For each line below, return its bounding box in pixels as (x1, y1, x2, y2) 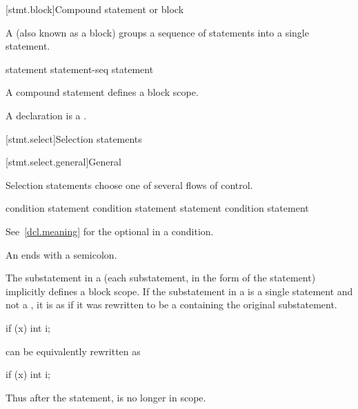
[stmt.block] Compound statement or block (6, 2, 184, 16)
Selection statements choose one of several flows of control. (6, 177, 253, 192)
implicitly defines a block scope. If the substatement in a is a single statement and (6, 283, 353, 298)
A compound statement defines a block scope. (6, 85, 199, 99)
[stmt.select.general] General (6, 154, 121, 169)
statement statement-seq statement (6, 61, 154, 76)
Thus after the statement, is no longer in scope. (6, 390, 206, 404)
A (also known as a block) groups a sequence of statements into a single (6, 25, 309, 39)
